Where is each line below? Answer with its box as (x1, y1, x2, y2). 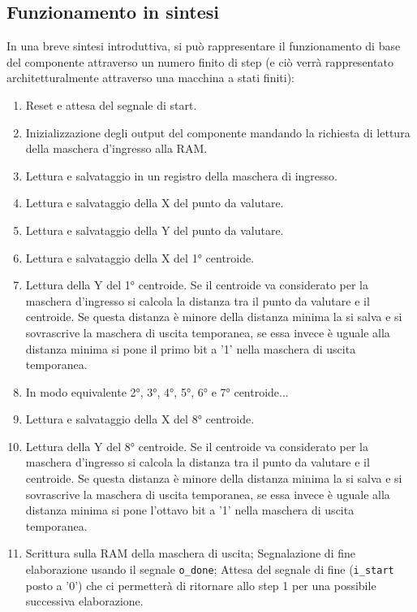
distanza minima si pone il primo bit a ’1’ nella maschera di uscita (25, 340, 356, 357)
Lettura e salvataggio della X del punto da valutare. (25, 194, 284, 211)
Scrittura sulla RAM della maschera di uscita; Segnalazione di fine (25, 545, 355, 562)
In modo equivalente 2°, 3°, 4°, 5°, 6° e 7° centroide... (25, 383, 289, 400)
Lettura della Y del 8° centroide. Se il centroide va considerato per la (25, 437, 368, 454)
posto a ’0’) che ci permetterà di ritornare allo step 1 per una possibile (25, 576, 376, 593)
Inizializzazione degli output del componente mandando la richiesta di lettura (25, 124, 411, 141)
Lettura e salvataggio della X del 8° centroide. (25, 410, 255, 428)
